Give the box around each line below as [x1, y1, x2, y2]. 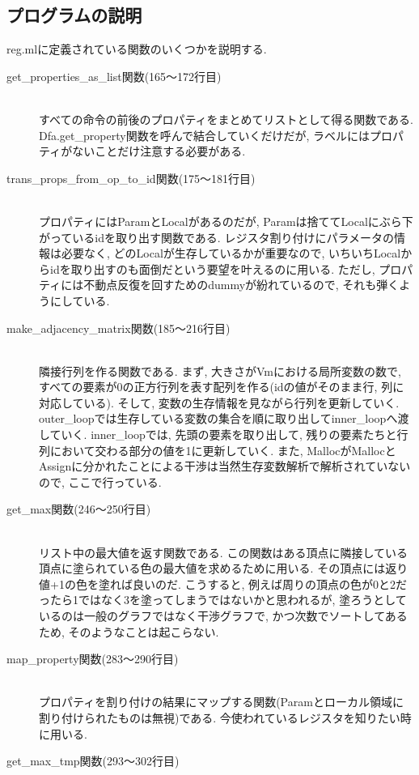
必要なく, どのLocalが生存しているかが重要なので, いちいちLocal [61, 245, 401, 262]
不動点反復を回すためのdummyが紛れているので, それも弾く [83, 276, 400, 293]
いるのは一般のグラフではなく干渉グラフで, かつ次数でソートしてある [39, 607, 408, 624]
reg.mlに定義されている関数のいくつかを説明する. [6, 40, 267, 57]
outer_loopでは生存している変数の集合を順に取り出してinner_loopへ [39, 410, 398, 427]
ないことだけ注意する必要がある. [72, 143, 246, 160]
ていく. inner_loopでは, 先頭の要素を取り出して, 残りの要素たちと [49, 426, 397, 443]
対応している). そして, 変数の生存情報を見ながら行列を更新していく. [39, 394, 400, 411]
